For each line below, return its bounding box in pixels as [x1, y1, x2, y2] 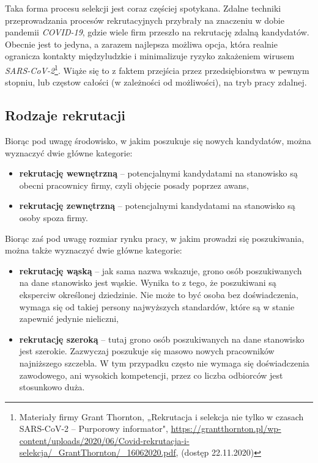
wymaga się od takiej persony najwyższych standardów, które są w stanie [19, 300, 295, 313]
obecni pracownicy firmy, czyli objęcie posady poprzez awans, [19, 178, 249, 191]
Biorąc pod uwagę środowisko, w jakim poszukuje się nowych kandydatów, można [5, 134, 311, 147]
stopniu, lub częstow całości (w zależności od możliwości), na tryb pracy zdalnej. [5, 76, 307, 89]
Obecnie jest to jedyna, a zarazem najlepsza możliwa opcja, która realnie [5, 37, 278, 50]
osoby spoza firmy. [19, 211, 88, 224]
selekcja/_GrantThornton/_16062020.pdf [19, 446, 176, 459]
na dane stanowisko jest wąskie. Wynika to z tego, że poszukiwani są [19, 276, 276, 289]
